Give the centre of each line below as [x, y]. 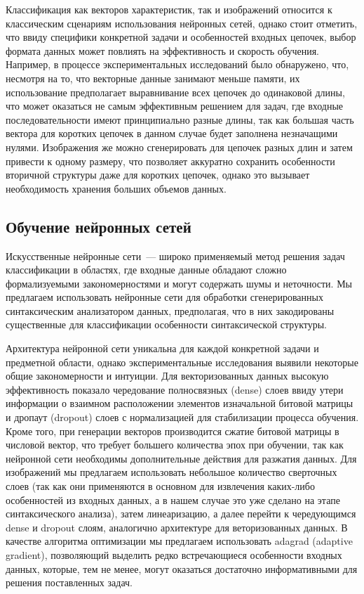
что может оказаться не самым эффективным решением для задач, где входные [175, 106]
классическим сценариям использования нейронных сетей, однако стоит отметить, [182, 23]
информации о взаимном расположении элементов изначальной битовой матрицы [180, 403]
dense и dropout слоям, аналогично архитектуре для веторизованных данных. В [177, 527]
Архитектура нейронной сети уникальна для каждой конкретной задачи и [162, 348]
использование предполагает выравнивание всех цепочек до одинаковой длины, [175, 92]
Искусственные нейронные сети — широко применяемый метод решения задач [175, 256]
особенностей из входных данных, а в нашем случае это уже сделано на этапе [173, 499]
